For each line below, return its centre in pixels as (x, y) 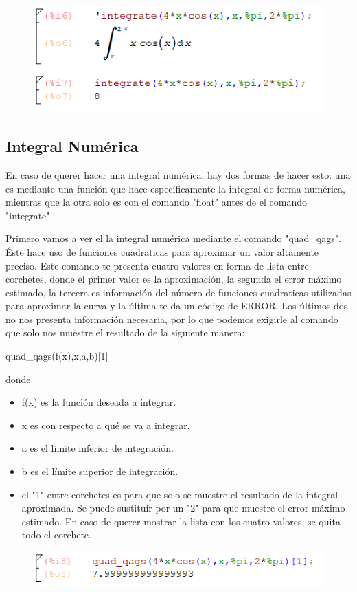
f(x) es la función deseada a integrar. (99, 402)
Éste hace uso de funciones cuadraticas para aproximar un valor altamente (162, 251)
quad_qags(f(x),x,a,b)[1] (57, 356)
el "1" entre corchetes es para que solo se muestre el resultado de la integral (180, 494)
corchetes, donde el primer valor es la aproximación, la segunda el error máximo (174, 279)
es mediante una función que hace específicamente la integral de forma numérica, (175, 188)
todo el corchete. (56, 535)
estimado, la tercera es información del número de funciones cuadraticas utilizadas (178, 292)
